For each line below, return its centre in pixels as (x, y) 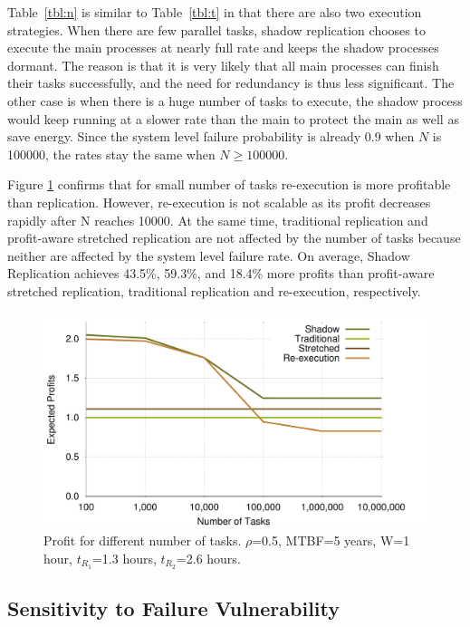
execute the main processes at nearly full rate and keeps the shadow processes (223, 48)
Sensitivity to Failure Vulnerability (173, 608)
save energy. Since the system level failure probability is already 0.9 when (211, 136)
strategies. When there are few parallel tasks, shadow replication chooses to (216, 29)
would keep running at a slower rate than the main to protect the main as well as (233, 118)
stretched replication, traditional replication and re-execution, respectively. (214, 290)
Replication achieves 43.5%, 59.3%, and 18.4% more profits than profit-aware (221, 273)
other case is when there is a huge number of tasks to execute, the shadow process (235, 100)
